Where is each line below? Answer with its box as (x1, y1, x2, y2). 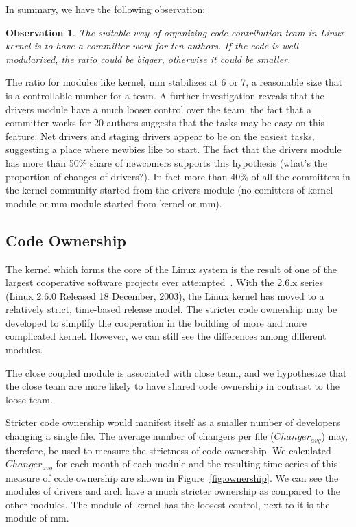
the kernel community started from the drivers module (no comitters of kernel (5, 183, 333, 197)
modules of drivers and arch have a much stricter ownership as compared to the (5, 484, 340, 498)
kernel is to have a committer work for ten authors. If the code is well (5, 38, 299, 53)
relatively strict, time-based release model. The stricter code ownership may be (5, 302, 337, 316)
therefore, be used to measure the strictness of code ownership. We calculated (5, 443, 331, 457)
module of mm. (5, 511, 69, 525)
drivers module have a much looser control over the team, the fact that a (5, 102, 311, 116)
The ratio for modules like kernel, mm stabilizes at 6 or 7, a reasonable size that (5, 75, 343, 89)
